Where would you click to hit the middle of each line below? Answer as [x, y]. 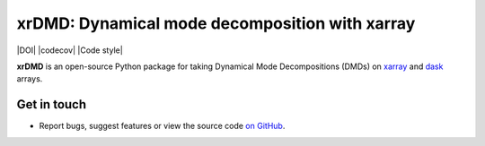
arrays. [30, 79]
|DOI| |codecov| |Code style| [70, 50]
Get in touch [52, 104]
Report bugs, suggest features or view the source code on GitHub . [162, 126]
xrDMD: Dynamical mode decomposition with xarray [216, 23]
